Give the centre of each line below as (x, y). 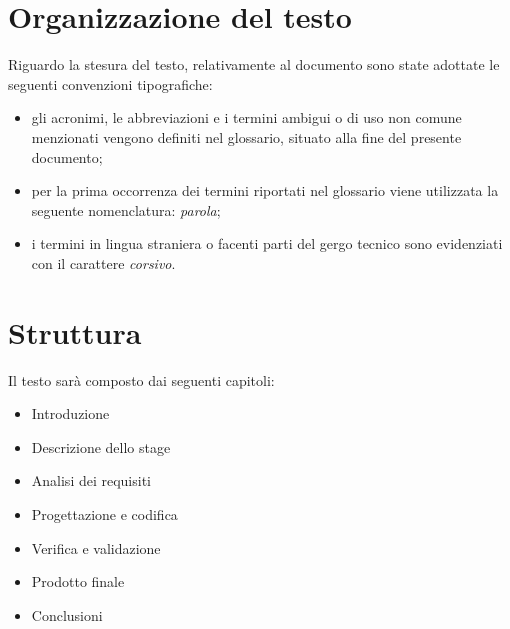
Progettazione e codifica (104, 513)
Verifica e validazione (96, 547)
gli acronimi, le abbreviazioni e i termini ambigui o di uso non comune (246, 117)
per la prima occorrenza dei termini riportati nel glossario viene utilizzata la (265, 190)
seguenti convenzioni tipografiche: (110, 83)
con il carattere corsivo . (103, 262)
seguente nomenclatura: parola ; (126, 209)
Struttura (75, 331)
